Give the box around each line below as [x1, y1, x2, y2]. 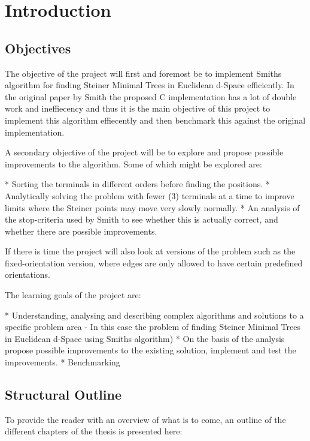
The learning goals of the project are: [5, 289, 141, 301]
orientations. [5, 268, 50, 281]
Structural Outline [5, 385, 121, 404]
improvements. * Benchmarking [5, 356, 120, 368]
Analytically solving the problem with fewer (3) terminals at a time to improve [5, 189, 294, 202]
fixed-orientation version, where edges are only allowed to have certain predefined [5, 256, 303, 269]
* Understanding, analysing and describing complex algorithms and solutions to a [5, 308, 304, 321]
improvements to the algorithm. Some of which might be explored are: [5, 157, 262, 170]
